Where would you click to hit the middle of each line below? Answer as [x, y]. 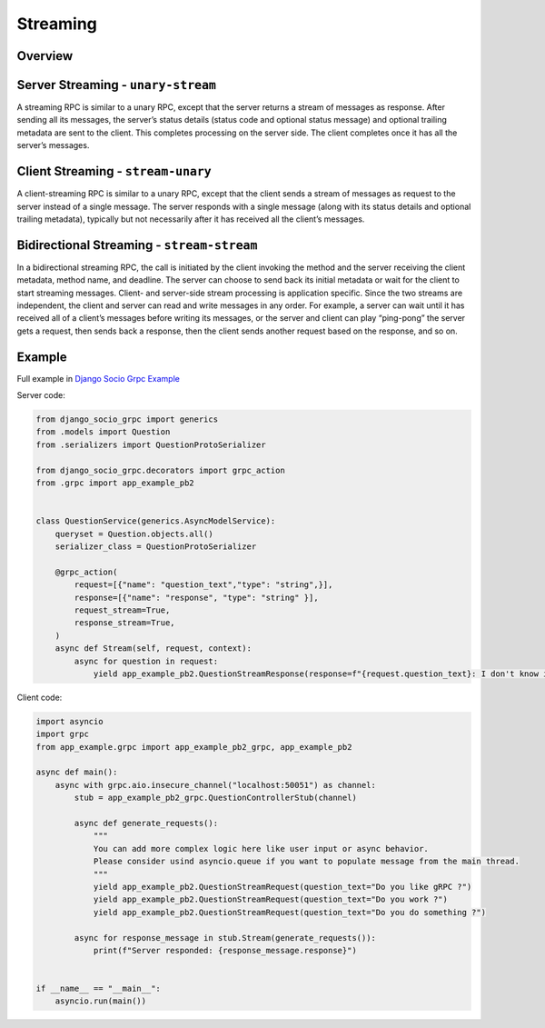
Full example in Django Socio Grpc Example [99, 378]
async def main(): [77, 772]
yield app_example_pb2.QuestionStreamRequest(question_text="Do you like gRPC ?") [282, 887]
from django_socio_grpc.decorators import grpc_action [160, 470]
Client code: [40, 697]
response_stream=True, [125, 623]
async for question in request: [146, 661]
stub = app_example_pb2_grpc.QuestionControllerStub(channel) [216, 798]
